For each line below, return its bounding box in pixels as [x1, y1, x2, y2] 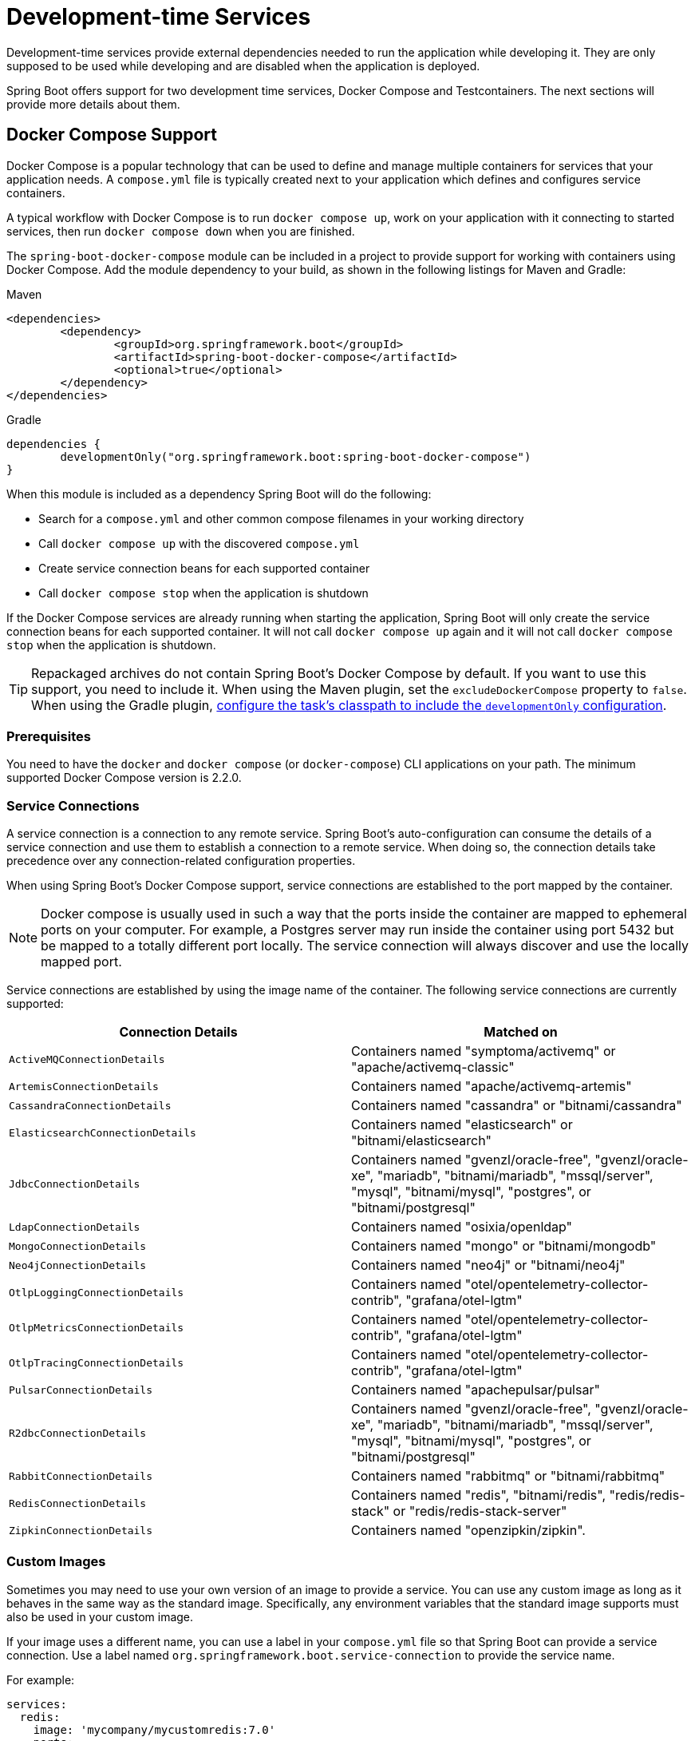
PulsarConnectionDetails [9, 1383, 153, 1396]
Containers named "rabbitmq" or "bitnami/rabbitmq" [351, 1468, 665, 1485]
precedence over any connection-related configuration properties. [6, 854, 356, 868]
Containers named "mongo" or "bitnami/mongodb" [351, 1238, 657, 1255]
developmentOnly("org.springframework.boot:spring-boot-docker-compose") [60, 450, 531, 463]
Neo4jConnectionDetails [9, 1259, 147, 1271]
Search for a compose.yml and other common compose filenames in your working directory [38, 511, 524, 525]
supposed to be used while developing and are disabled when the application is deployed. [6, 58, 480, 73]
